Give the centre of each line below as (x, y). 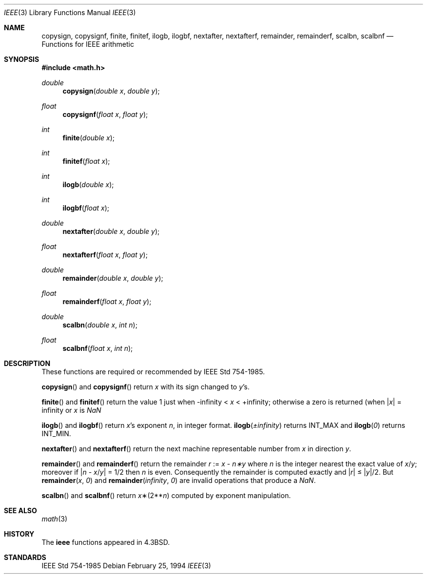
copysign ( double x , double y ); (111, 91)
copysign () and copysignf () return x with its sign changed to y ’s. (146, 387)
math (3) (54, 519)
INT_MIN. (56, 433)
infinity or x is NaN (71, 410)
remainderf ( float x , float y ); (107, 301)
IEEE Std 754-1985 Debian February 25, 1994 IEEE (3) (126, 566)
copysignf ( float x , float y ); (105, 114)
